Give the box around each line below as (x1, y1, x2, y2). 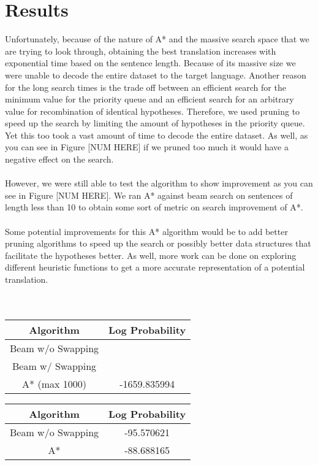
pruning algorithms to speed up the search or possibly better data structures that (5, 237, 311, 250)
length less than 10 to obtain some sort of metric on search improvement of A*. (5, 201, 303, 213)
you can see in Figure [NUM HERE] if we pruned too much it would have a (5, 140, 289, 153)
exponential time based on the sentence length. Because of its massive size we (5, 56, 296, 69)
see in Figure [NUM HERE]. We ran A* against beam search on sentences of (5, 188, 293, 201)
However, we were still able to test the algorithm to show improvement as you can (5, 177, 313, 190)
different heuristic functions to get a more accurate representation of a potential (5, 261, 305, 274)
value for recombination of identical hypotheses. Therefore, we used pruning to (5, 104, 300, 117)
